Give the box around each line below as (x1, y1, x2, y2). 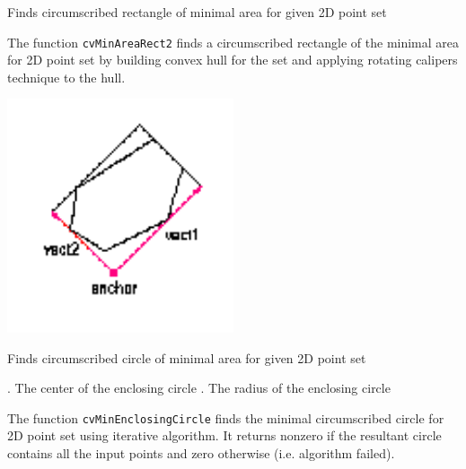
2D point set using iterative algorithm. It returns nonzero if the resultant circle (7, 426, 442, 445)
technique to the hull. (7, 67, 126, 86)
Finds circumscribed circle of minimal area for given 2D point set (7, 348, 366, 367)
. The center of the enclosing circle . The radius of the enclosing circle (7, 378, 391, 397)
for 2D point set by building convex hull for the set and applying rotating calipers (7, 50, 458, 69)
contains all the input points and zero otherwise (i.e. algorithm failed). (7, 444, 395, 463)
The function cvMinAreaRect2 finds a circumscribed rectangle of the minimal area (7, 32, 460, 51)
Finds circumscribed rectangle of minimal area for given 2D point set (7, 3, 387, 21)
